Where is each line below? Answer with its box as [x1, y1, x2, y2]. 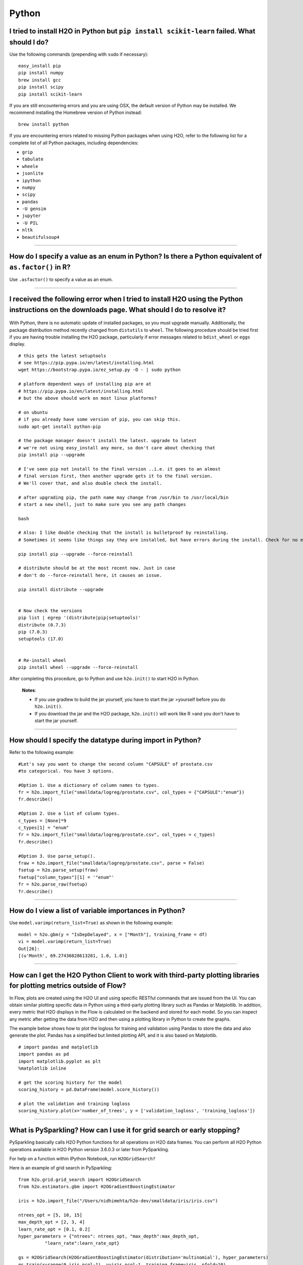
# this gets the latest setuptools [18, 353, 107, 359]
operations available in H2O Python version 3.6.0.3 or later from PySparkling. [9, 1146, 169, 1152]
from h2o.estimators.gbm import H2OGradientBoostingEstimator [18, 1184, 176, 1190]
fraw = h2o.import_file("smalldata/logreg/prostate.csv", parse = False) [18, 860, 205, 866]
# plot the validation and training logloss [18, 1101, 131, 1107]
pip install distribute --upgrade [18, 586, 104, 592]
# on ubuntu [18, 409, 48, 415]
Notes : [22, 687, 36, 693]
